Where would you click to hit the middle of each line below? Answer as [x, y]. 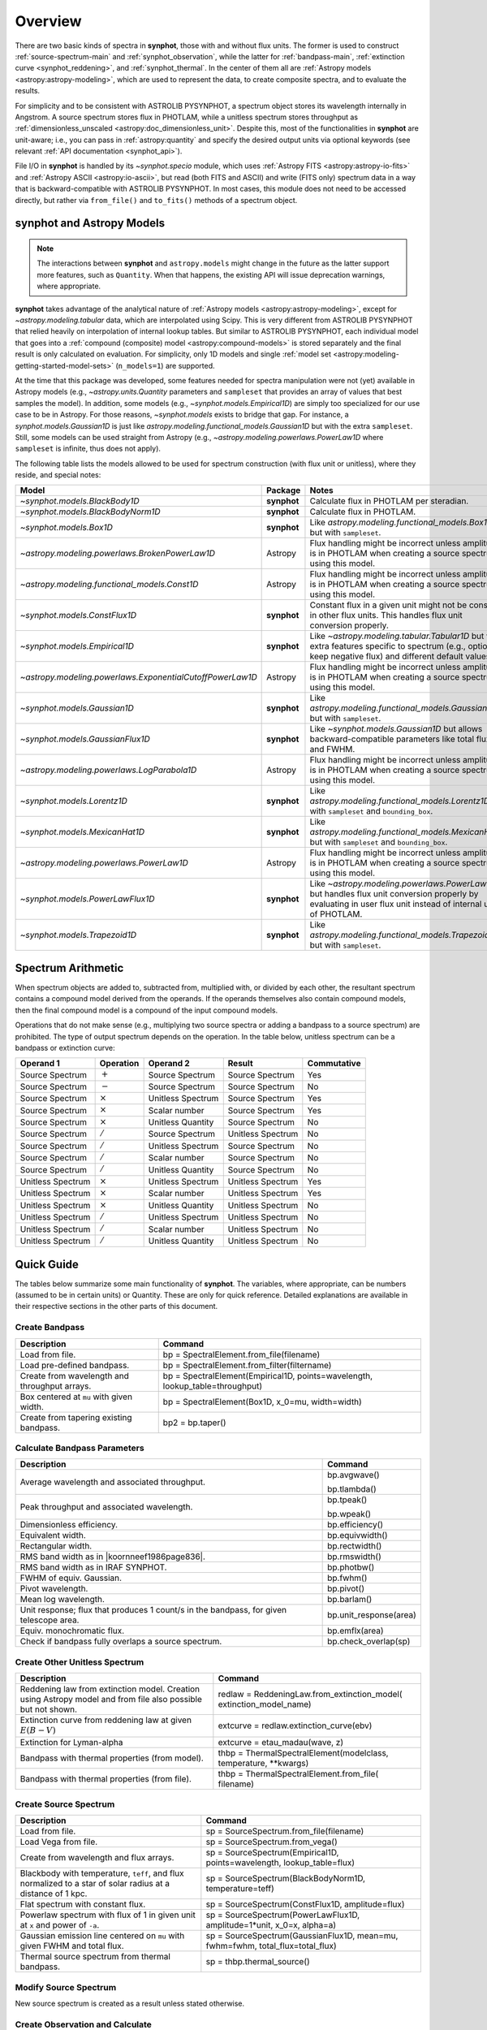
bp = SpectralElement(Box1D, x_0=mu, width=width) [263, 1402]
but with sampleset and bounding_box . [379, 842]
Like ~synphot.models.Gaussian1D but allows [396, 729]
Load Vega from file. [59, 1842]
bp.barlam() [350, 1600]
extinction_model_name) [265, 1704]
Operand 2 [169, 1064]
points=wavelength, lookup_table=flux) [280, 1863]
